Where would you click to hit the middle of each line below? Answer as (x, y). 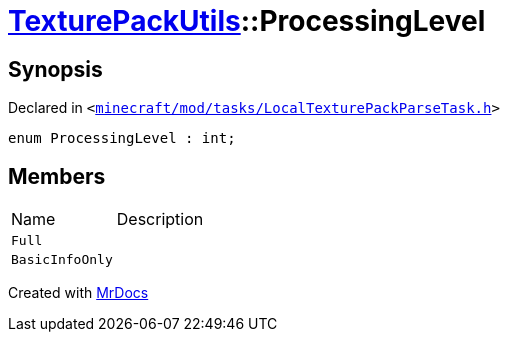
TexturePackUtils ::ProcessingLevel (247, 21)
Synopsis (55, 69)
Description (160, 219)
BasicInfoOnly (62, 260)
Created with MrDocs (78, 293)
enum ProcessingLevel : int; (122, 138)
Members (57, 176)
